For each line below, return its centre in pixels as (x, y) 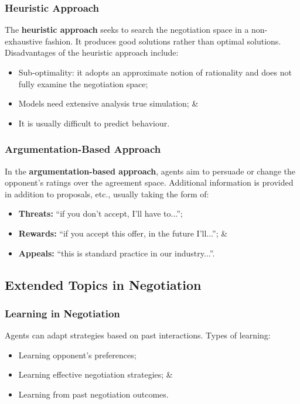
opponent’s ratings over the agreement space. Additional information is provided (149, 182)
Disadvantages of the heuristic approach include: (92, 52)
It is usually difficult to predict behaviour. (94, 123)
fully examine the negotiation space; (83, 83)
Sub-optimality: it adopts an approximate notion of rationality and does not (155, 72)
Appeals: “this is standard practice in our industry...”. (117, 253)
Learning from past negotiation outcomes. (93, 394)
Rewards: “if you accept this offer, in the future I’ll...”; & (123, 233)
